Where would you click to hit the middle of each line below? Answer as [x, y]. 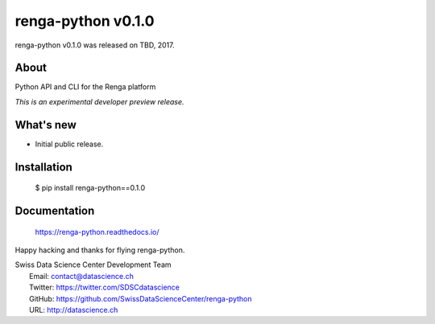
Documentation [55, 210]
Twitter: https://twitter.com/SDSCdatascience [105, 287]
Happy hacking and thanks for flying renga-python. [100, 250]
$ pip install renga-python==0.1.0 [90, 188]
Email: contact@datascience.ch [82, 276]
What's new [46, 125]
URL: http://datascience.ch [74, 310]
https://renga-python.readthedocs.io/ [97, 232]
